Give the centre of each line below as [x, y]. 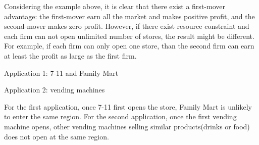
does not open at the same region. [57, 136]
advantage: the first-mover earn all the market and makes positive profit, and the [129, 16]
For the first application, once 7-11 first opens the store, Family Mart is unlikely [128, 106]
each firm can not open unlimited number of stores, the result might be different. [129, 36]
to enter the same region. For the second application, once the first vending [120, 116]
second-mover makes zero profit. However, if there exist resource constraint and [127, 26]
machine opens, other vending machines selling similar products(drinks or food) [127, 126]
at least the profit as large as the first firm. [70, 55]
